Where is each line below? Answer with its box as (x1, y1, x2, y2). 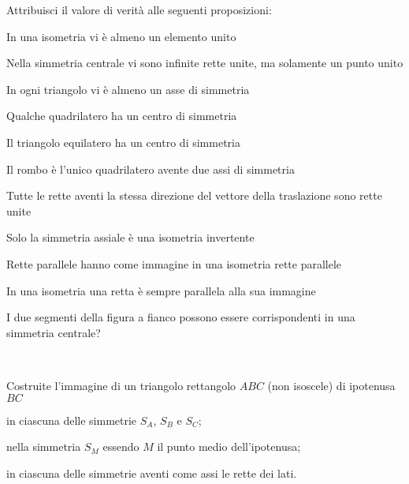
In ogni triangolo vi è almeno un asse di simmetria (6, 81, 250, 97)
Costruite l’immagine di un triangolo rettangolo (6, 377, 236, 393)
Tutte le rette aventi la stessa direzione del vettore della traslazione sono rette (6, 187, 382, 204)
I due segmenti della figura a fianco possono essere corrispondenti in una (6, 309, 355, 325)
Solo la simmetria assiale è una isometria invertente (6, 229, 255, 246)
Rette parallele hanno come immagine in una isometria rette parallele (6, 255, 342, 272)
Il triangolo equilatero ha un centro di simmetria (6, 133, 240, 150)
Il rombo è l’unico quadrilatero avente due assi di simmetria (6, 160, 295, 177)
